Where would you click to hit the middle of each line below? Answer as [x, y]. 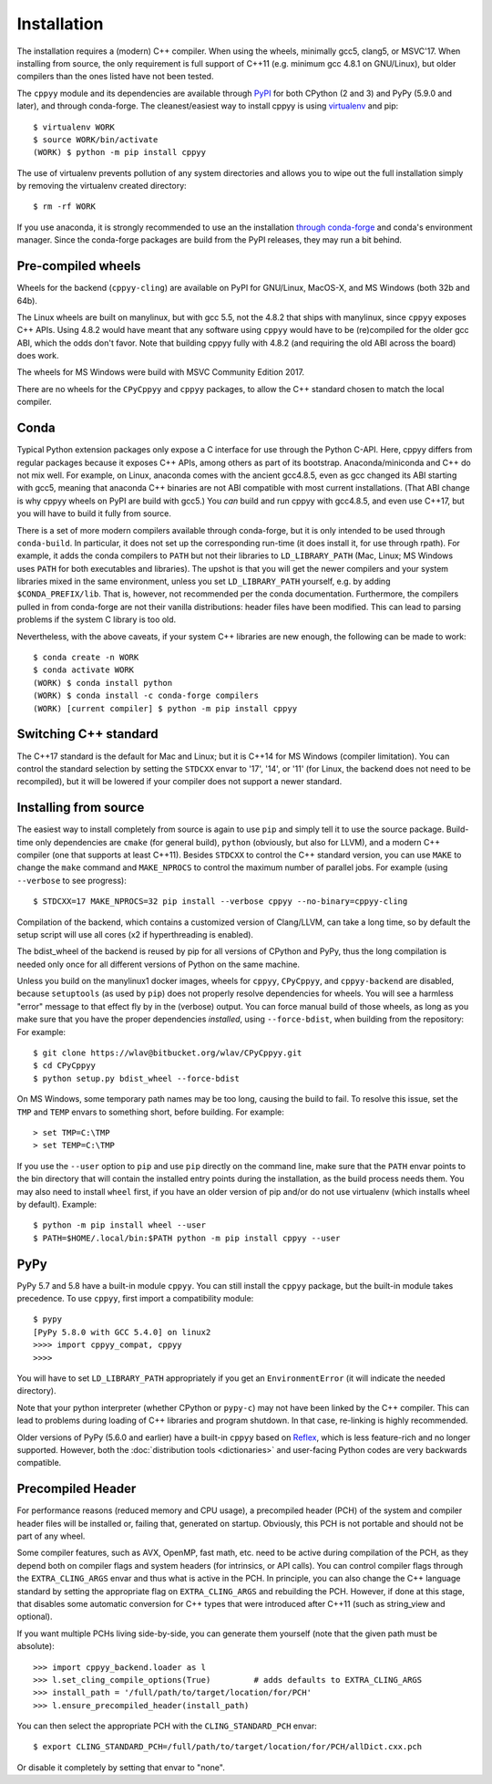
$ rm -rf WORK [64, 207]
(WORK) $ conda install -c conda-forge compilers [146, 696]
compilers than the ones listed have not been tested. [115, 77]
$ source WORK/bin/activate [96, 140]
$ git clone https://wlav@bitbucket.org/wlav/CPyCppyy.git [168, 1053]
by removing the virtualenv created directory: [102, 186]
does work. [38, 356]
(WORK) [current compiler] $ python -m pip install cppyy [165, 708]
